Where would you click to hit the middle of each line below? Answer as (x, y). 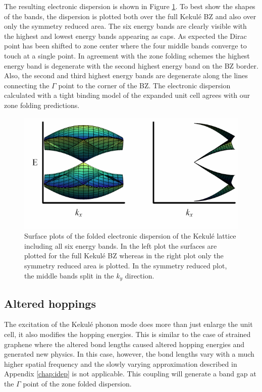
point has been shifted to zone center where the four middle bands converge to (125, 46)
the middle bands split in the (69, 275)
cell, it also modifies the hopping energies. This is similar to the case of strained (127, 334)
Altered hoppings (50, 303)
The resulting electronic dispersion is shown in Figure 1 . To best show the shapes (130, 6)
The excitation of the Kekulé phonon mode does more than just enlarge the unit (128, 324)
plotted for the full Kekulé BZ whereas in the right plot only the (124, 256)
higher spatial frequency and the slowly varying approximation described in (121, 363)
